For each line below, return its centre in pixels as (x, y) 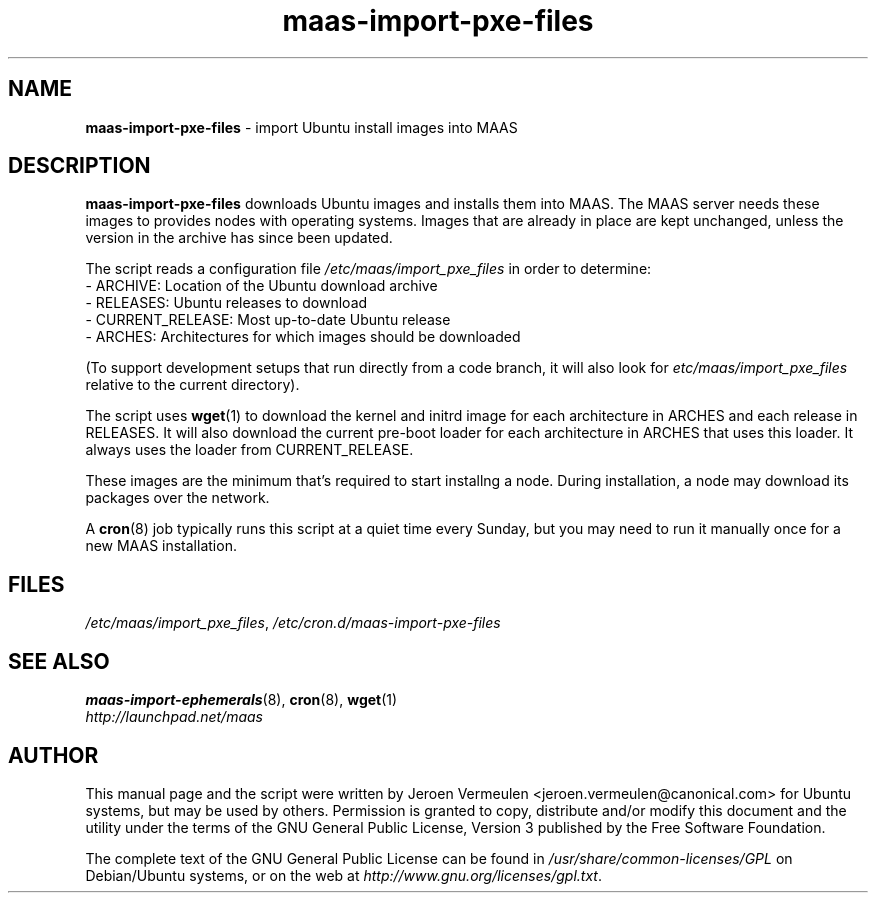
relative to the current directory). (192, 385)
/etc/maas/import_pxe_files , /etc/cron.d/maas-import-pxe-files (293, 623)
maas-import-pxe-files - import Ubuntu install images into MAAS (301, 127)
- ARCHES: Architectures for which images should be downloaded (303, 337)
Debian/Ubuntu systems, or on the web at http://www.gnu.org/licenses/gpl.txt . (343, 875)
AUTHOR (53, 755)
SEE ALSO (59, 661)
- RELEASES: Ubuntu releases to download (226, 303)
